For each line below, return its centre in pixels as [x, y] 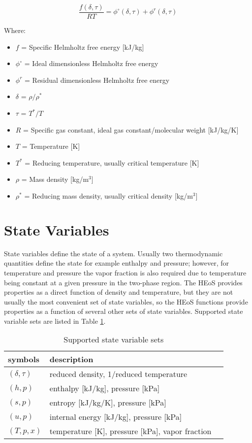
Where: [15, 30]
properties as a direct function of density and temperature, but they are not [119, 292]
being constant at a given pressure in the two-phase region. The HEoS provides [123, 282]
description [71, 359]
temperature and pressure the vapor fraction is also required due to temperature [125, 272]
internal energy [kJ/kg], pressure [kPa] [116, 417]
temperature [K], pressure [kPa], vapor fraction [130, 431]
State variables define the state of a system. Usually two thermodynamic [113, 253]
